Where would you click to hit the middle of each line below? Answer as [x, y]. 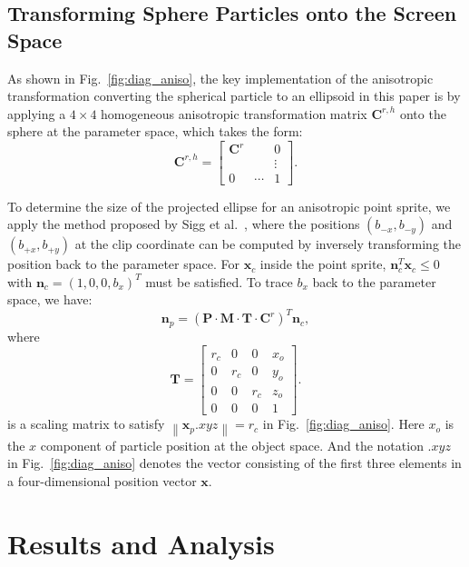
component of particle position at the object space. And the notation [232, 445]
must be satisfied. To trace [219, 281]
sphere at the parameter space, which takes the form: [155, 131]
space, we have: [50, 299]
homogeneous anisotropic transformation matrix [234, 113]
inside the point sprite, [323, 264]
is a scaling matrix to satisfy [86, 424]
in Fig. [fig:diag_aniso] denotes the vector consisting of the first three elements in [234, 463]
